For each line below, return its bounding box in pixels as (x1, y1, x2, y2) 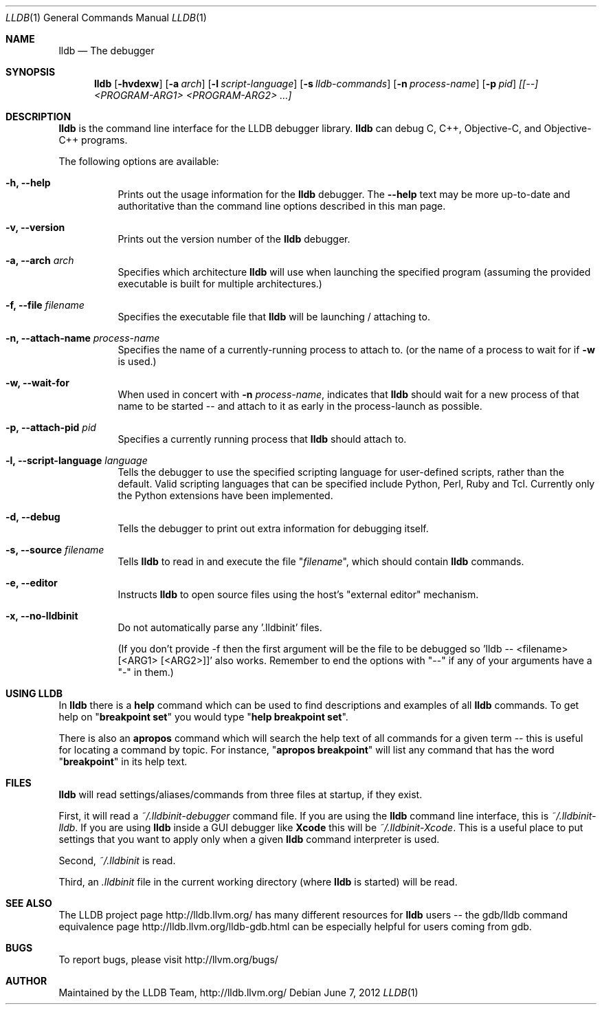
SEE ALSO (5, 897, 52, 909)
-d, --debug (5, 511, 60, 523)
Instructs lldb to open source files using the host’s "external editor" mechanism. (118, 589, 479, 600)
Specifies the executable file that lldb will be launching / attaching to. (118, 311, 430, 322)
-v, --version (5, 221, 65, 233)
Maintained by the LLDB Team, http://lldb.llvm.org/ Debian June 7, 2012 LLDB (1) (58, 987, 419, 998)
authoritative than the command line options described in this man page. (118, 200, 446, 212)
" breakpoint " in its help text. (58, 756, 188, 767)
